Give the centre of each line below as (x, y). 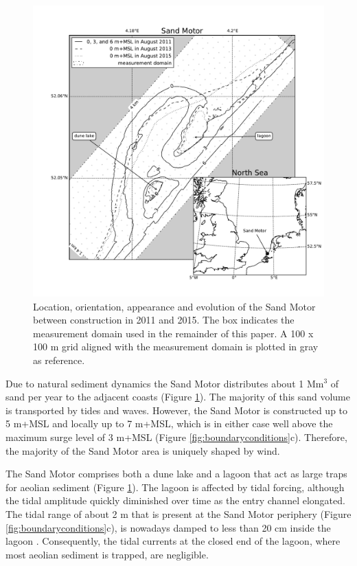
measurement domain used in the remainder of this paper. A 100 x (173, 333)
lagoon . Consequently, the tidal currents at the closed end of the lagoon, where (173, 541)
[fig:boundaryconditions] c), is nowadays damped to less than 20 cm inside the (168, 527)
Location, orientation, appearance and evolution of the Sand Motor (174, 306)
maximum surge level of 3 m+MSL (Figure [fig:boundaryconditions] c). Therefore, (176, 437)
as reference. (59, 360)
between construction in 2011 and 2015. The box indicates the (164, 320)
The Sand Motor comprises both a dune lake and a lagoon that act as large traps (176, 474)
